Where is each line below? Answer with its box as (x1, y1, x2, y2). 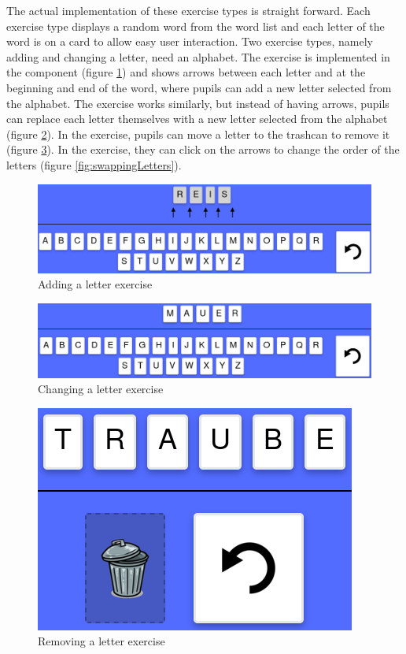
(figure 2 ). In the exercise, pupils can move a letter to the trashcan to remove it (6, 125, 390, 142)
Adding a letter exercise (38, 276, 153, 292)
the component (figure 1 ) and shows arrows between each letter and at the (6, 64, 366, 80)
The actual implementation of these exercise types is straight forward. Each (6, 2, 371, 18)
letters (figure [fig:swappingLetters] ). (6, 156, 182, 173)
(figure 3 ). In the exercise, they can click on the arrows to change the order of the (6, 141, 400, 158)
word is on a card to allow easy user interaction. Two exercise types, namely (6, 33, 374, 50)
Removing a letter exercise (38, 633, 165, 649)
